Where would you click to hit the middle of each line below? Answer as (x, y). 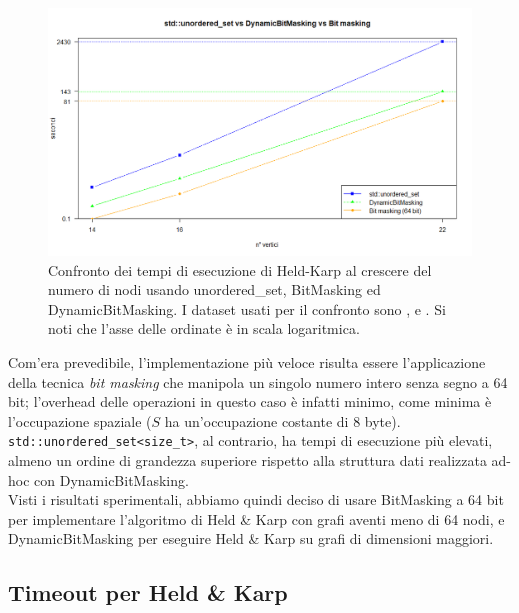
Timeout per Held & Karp (148, 592)
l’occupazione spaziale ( (80, 420)
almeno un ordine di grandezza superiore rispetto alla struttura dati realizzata (247, 460)
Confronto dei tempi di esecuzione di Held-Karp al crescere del (240, 269)
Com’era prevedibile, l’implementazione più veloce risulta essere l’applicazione (247, 361)
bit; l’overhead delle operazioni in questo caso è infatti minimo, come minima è (250, 401)
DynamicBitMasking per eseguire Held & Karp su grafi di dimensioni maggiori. (251, 538)
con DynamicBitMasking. (111, 479)
